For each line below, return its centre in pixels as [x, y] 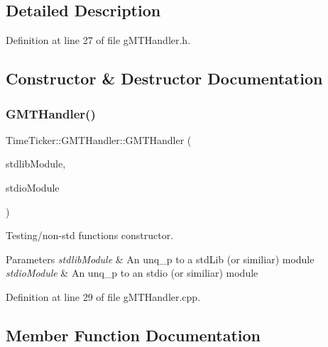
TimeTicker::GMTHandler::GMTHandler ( [99, 139]
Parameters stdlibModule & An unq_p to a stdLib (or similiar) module [160, 259]
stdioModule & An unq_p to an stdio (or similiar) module [132, 273]
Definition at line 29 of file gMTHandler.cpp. [103, 296]
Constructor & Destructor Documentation [164, 78]
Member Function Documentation [133, 335]
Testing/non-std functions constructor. [90, 235]
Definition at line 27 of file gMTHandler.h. [98, 40]
